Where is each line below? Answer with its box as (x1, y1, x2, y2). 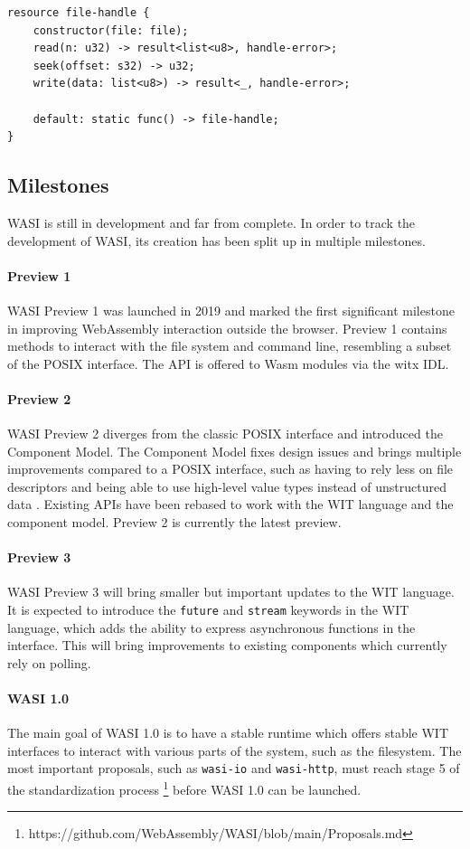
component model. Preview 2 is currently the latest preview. (7, 513, 342, 532)
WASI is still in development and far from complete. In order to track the (7, 212, 416, 231)
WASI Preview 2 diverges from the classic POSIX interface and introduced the (7, 424, 443, 443)
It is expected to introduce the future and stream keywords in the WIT (7, 600, 409, 619)
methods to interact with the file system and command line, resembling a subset (7, 336, 452, 355)
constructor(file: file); (33, 24, 189, 37)
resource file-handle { (7, 6, 150, 19)
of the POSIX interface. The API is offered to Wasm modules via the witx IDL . (7, 354, 449, 373)
